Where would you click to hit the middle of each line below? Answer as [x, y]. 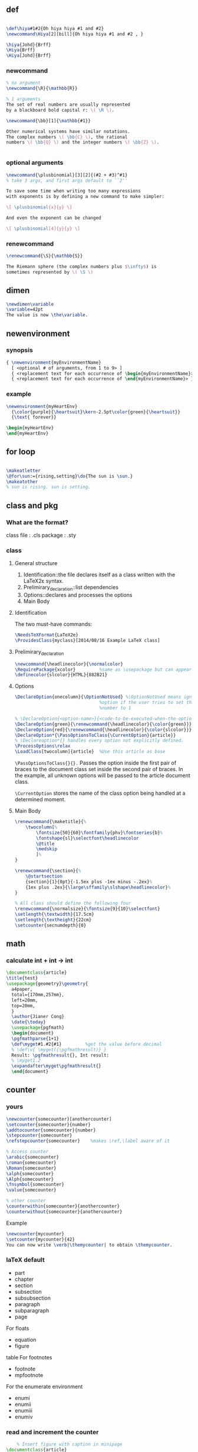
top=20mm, [23, 1006]
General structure [36, 563]
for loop [21, 452]
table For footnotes [29, 1357]
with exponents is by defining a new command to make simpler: [85, 197]
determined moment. [40, 800]
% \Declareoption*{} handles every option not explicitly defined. [99, 740]
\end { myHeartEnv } [27, 433]
